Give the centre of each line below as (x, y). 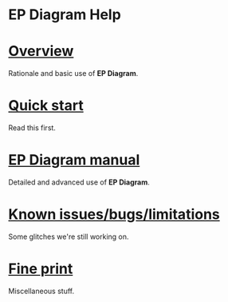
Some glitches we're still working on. (69, 236)
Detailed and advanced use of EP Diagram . (79, 182)
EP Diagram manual (74, 160)
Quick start (46, 106)
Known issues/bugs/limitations (114, 215)
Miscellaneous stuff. (41, 291)
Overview (41, 52)
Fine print (41, 269)
